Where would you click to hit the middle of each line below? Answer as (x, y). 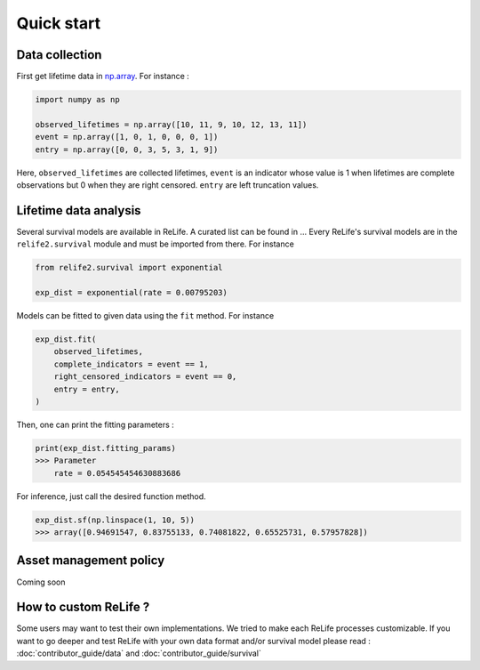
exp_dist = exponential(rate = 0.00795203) (132, 293)
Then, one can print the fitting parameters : (96, 424)
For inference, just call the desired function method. (111, 496)
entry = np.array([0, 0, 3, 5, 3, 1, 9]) (127, 149)
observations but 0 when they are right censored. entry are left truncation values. (168, 185)
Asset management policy (91, 561)
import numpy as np (77, 100)
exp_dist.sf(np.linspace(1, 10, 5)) (115, 520)
